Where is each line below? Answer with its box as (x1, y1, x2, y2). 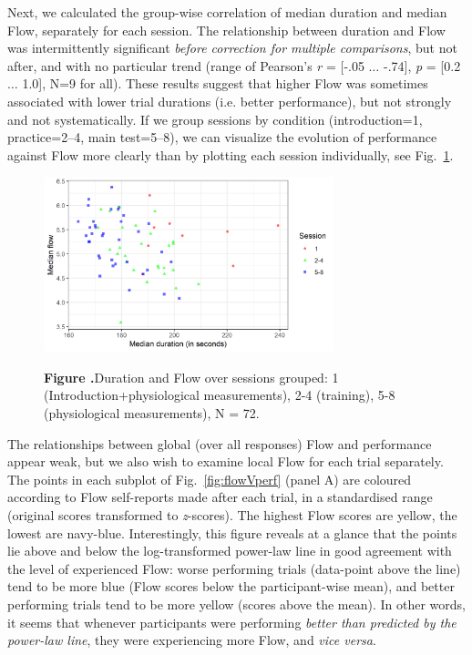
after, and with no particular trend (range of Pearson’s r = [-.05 (7, 56, 364, 75)
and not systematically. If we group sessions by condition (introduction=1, (7, 109, 423, 128)
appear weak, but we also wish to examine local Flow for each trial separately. (7, 452, 444, 471)
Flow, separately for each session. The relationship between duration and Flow (7, 20, 446, 39)
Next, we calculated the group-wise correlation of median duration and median (7, 3, 447, 21)
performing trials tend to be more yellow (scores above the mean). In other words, (7, 594, 466, 613)
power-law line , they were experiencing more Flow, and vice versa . (7, 630, 376, 650)
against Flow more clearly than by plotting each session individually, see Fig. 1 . (7, 145, 454, 164)
